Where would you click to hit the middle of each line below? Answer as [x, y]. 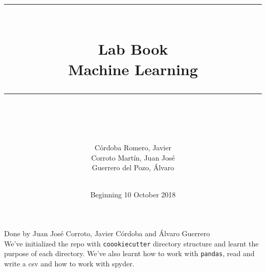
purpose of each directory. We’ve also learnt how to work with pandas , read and [129, 253]
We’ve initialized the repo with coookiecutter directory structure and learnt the [131, 243]
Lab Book [133, 49]
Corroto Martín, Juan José [133, 157]
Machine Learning [133, 69]
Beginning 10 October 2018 [133, 195]
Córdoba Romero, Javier [133, 147]
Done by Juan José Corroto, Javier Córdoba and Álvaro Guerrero [107, 233]
